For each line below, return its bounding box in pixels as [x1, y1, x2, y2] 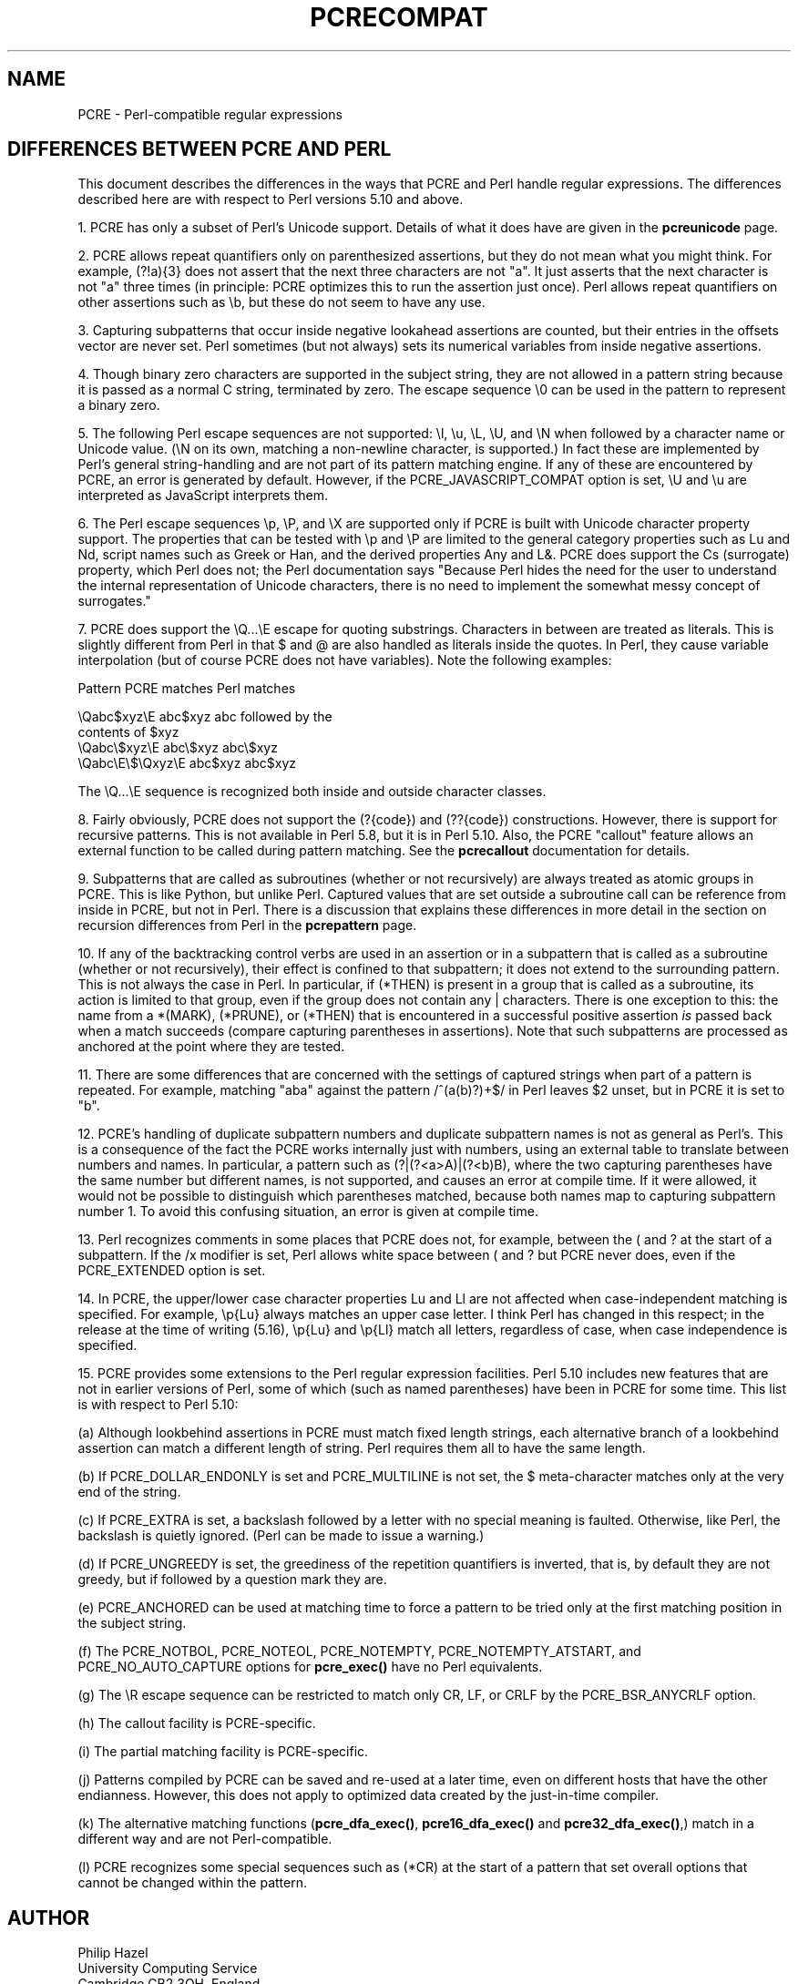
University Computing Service [77, 1960, 258, 1977]
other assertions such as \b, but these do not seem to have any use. [77, 294, 486, 311]
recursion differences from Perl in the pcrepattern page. [77, 917, 417, 934]
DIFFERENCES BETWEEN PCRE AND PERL [7, 138, 392, 161]
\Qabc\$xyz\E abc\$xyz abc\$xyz [77, 740, 278, 756]
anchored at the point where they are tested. [77, 1038, 345, 1055]
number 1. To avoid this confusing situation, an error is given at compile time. [77, 1203, 538, 1220]
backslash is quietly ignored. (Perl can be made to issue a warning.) [77, 1528, 485, 1544]
